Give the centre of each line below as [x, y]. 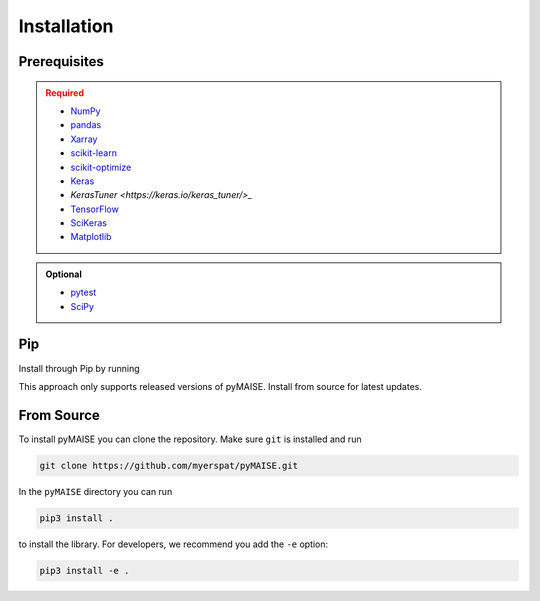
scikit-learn [93, 153]
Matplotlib [91, 237]
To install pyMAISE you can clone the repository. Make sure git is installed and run [190, 439]
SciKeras [88, 223]
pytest [83, 292]
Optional [63, 274]
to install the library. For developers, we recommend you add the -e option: [173, 544]
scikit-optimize [101, 167]
